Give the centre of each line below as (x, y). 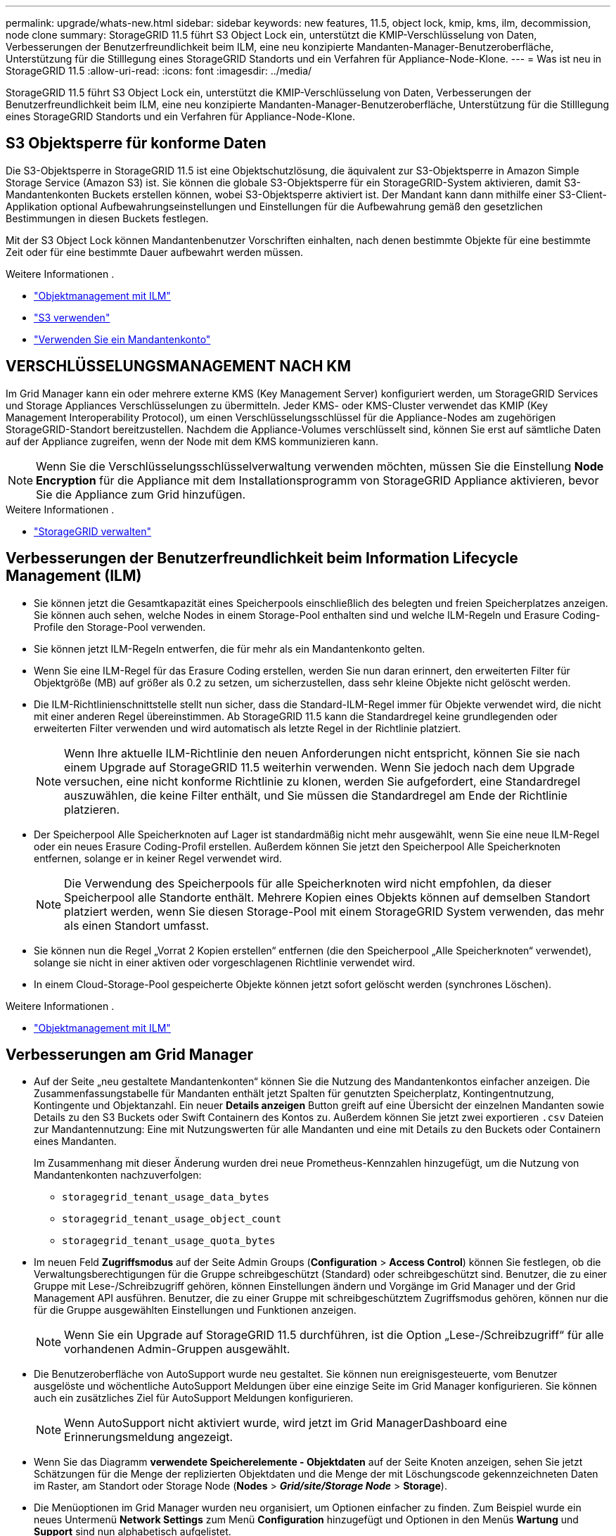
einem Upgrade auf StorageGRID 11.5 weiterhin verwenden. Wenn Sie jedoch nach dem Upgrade (320, 767)
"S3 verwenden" (72, 317)
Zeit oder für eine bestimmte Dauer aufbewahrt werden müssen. (155, 252)
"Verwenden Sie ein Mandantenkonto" (122, 339)
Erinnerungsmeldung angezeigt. (149, 1437)
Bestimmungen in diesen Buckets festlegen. (107, 218)
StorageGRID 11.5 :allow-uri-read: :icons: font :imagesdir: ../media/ (159, 71)
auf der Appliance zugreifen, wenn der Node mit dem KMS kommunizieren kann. (192, 441)
